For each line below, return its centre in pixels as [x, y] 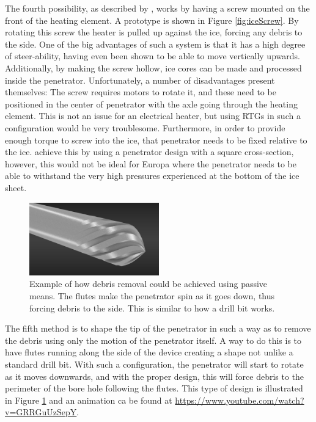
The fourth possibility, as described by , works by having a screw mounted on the [157, 8]
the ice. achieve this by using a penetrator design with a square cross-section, [149, 152]
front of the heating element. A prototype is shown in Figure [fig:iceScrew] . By [152, 20]
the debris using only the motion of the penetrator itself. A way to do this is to [153, 340]
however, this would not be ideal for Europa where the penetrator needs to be [151, 163]
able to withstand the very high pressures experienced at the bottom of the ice [152, 176]
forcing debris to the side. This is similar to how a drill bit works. [152, 307]
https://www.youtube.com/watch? [240, 400]
